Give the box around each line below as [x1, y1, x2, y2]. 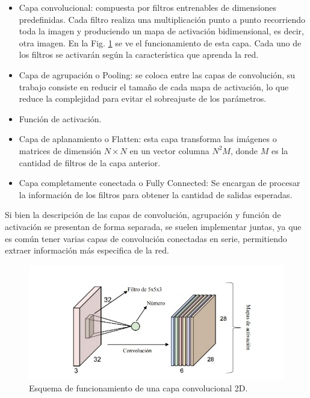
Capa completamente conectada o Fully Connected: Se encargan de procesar [19, 176, 300, 189]
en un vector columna [129, 144, 209, 157]
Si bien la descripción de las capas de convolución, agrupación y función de [5, 208, 281, 221]
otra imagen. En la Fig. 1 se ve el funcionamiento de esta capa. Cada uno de [19, 36, 302, 49]
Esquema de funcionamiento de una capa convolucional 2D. [29, 381, 248, 394]
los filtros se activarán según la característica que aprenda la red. [19, 48, 259, 61]
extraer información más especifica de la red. [5, 244, 169, 257]
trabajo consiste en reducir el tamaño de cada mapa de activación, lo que [19, 80, 289, 93]
